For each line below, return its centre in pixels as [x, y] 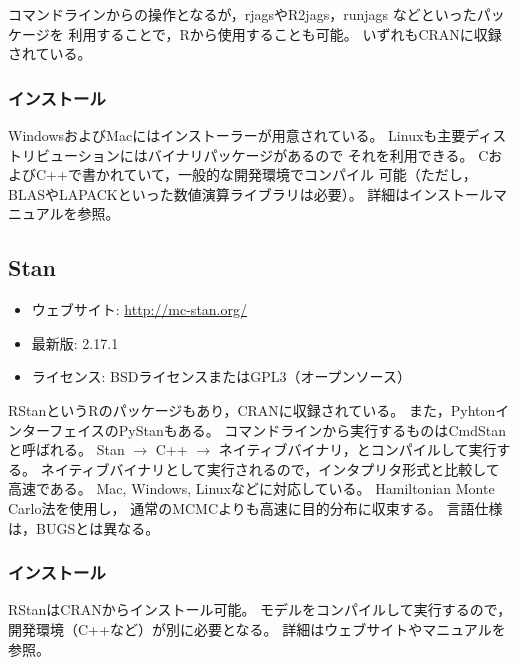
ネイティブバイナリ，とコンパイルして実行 [357, 449]
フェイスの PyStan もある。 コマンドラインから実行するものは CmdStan [277, 429]
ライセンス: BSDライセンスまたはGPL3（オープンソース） [221, 376]
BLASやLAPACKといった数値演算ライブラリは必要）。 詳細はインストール [251, 193]
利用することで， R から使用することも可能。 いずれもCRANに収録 [285, 33]
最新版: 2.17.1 [75, 342]
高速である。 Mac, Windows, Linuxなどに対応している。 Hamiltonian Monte [251, 488]
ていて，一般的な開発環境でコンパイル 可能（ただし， [300, 174]
